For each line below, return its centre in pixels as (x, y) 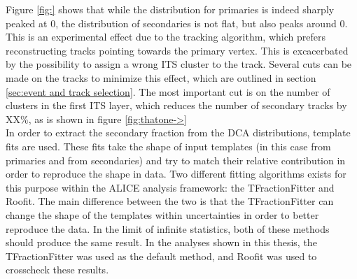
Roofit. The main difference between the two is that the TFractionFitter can (170, 201)
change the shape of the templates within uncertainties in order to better (162, 214)
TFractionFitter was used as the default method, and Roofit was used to (161, 256)
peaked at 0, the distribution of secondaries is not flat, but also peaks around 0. (177, 23)
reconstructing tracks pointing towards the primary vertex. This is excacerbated (177, 50)
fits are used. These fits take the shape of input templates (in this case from (168, 146)
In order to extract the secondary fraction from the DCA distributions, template (178, 133)
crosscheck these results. (57, 270)
